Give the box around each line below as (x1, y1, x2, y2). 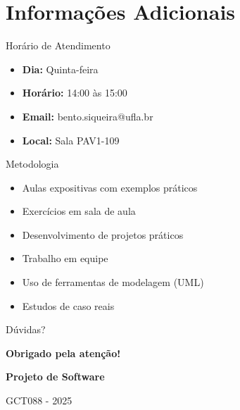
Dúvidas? (6, 322, 46, 337)
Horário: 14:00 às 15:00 (22, 85, 127, 100)
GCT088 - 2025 (6, 393, 72, 408)
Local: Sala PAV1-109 (22, 132, 120, 147)
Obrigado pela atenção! (6, 345, 121, 360)
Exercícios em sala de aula (22, 204, 136, 218)
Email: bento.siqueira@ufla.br (22, 108, 153, 123)
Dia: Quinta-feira (22, 61, 99, 76)
